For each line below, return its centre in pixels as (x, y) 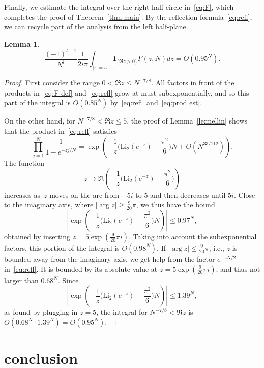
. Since (68, 280)
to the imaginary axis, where (49, 205)
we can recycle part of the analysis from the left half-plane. (96, 27)
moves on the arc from (84, 194)
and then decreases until (188, 194)
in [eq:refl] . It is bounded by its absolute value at (81, 269)
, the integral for (122, 312)
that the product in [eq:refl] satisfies (61, 130)
